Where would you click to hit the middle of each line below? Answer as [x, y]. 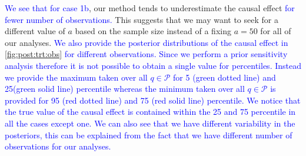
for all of [276, 31]
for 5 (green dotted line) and [224, 77]
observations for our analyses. [58, 146]
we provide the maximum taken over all [76, 77]
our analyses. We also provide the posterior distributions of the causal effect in [147, 42]
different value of [35, 31]
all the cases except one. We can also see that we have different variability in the [150, 123]
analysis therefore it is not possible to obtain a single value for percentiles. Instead [153, 65]
